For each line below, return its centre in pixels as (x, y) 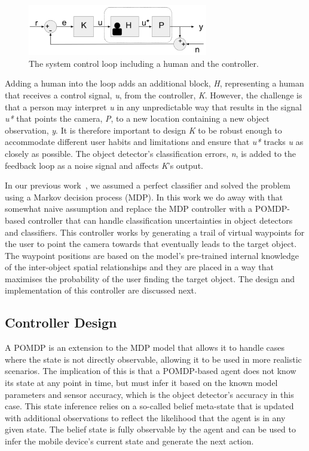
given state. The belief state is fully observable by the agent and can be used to (150, 429)
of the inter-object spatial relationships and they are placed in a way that (139, 267)
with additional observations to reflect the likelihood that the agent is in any (145, 417)
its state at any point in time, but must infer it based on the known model (141, 383)
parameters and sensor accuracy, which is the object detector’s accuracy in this (149, 394)
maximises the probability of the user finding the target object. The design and (150, 278)
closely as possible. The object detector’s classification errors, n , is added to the (151, 153)
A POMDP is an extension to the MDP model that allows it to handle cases (145, 347)
